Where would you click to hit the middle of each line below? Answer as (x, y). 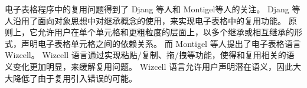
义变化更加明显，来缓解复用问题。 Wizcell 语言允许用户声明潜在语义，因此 (149, 66)
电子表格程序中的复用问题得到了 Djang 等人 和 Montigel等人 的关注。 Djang (147, 9)
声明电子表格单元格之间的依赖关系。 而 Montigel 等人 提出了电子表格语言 (161, 43)
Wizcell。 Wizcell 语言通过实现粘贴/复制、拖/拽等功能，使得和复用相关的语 (150, 55)
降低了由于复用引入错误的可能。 (75, 78)
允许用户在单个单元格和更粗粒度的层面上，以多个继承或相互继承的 (166, 32)
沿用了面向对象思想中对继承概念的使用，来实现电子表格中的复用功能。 (149, 20)
